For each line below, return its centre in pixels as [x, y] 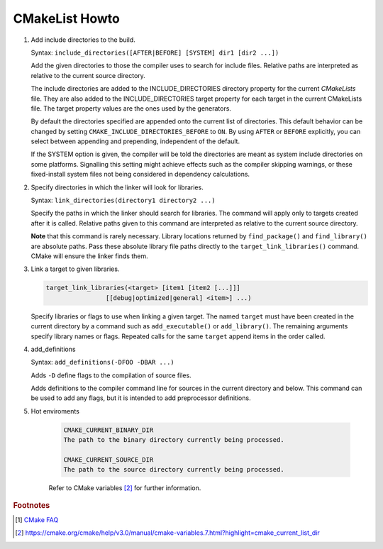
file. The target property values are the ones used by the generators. [131, 108]
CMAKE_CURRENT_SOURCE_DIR [109, 460]
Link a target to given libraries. [75, 269]
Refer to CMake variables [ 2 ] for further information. [125, 488]
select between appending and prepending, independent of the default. [135, 141]
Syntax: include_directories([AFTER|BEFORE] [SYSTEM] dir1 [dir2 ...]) [155, 52]
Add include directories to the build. [83, 40]
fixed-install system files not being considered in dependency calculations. [140, 174]
